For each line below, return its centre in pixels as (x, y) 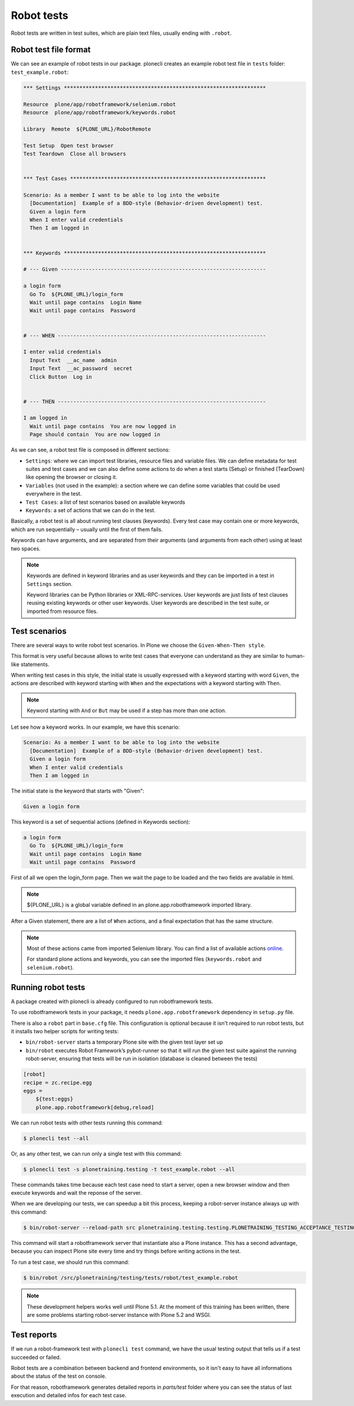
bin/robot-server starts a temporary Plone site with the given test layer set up (124, 1042)
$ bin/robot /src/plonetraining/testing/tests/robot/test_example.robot (131, 1278)
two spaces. (26, 548)
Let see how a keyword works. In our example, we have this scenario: (95, 727)
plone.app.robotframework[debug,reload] (95, 1107)
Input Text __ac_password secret (81, 368)
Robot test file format (51, 50)
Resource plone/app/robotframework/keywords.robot (100, 112)
